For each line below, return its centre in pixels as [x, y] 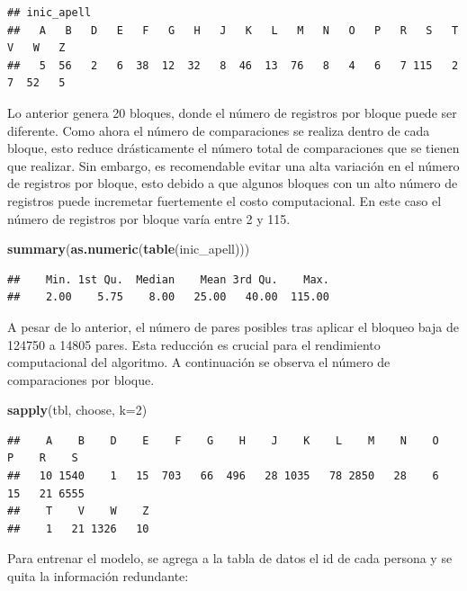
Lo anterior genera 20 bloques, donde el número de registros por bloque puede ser [232, 112]
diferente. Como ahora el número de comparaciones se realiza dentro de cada [219, 130]
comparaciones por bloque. [81, 379]
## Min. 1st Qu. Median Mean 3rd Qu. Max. [168, 279]
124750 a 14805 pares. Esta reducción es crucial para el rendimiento [194, 344]
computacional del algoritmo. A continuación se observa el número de [199, 362]
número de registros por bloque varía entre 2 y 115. [149, 218]
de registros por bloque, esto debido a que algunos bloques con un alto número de [233, 183]
